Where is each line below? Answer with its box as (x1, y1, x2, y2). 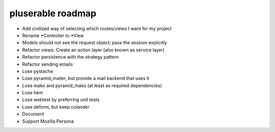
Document (22, 111, 44, 117)
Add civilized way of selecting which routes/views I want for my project (22, 25, 172, 32)
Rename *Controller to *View (22, 32, 84, 38)
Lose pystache (22, 68, 53, 74)
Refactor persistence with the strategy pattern (22, 54, 119, 60)
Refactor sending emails (22, 61, 73, 67)
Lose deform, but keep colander (22, 103, 90, 110)
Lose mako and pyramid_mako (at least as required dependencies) (22, 82, 162, 89)
